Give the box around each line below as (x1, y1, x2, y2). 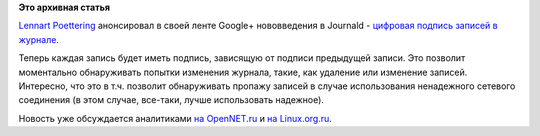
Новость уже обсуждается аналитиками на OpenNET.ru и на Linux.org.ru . (18, 112, 332, 124)
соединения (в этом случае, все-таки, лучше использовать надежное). (18, 94, 325, 106)
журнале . (18, 33, 60, 45)
